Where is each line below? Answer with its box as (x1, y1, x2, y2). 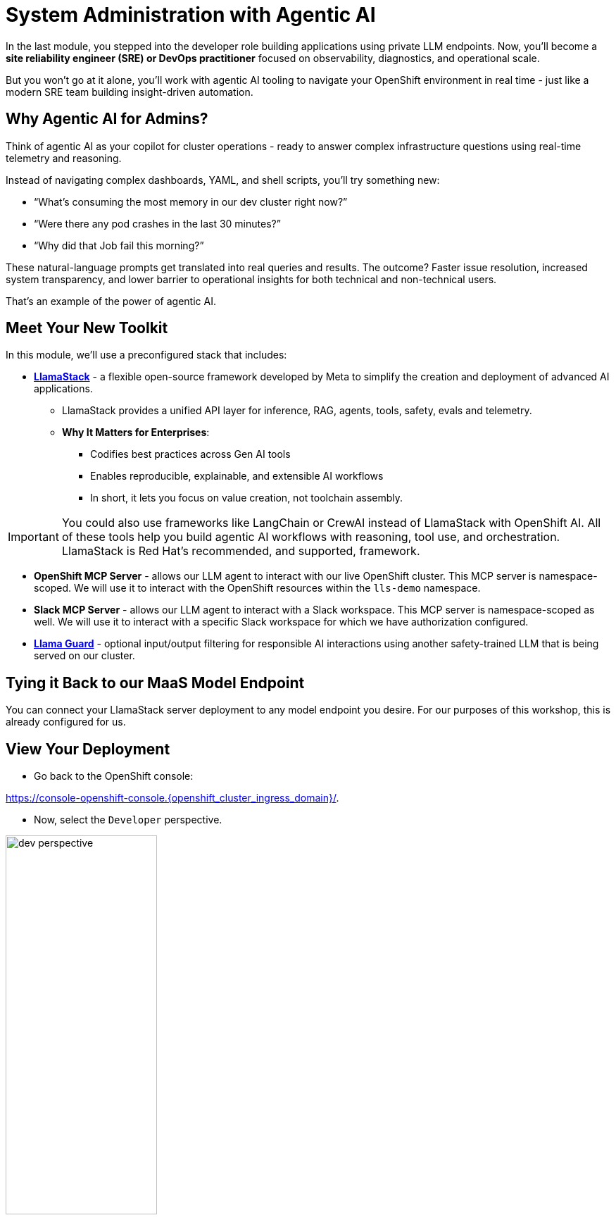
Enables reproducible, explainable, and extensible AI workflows (90, 470, 384, 483)
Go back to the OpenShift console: (34, 770, 194, 783)
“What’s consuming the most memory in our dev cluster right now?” (34, 195, 348, 208)
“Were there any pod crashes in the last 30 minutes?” (34, 217, 281, 230)
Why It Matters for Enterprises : (62, 426, 210, 439)
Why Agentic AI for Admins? (6, 110, 208, 128)
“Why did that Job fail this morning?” (34, 239, 204, 251)
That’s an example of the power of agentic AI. (6, 294, 216, 307)
